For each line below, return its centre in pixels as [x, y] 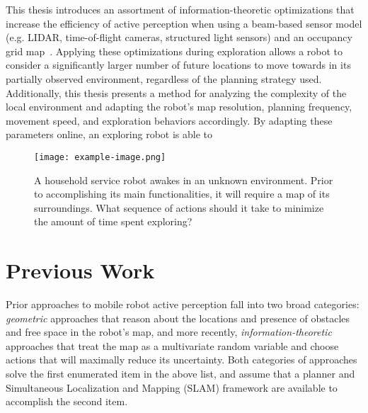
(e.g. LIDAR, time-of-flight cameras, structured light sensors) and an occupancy [179, 37]
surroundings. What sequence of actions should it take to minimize [179, 207]
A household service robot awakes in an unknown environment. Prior [184, 180]
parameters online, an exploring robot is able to [109, 134]
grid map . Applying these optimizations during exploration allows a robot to [174, 51]
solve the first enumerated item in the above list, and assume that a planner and [180, 374]
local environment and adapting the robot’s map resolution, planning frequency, [179, 107]
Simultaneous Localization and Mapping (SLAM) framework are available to [172, 387]
